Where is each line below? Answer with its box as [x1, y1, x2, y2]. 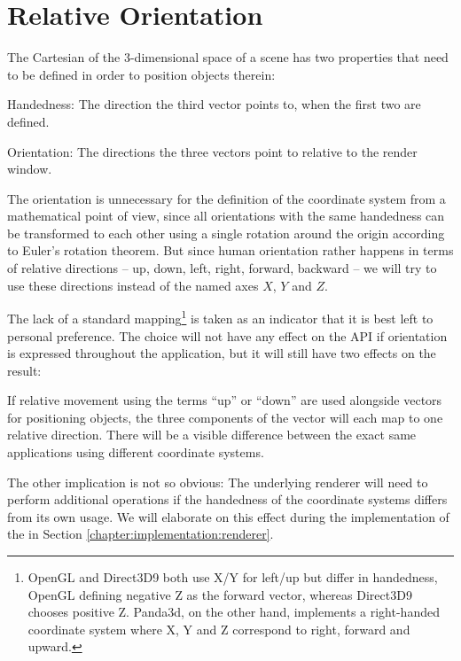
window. [7, 159, 52, 178]
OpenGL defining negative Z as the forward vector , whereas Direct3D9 [27, 585, 412, 603]
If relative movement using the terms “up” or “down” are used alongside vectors [7, 391, 442, 409]
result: [7, 361, 42, 379]
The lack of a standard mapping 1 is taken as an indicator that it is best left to [7, 307, 434, 327]
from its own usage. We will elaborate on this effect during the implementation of [7, 507, 449, 525]
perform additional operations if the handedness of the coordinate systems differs [7, 490, 448, 509]
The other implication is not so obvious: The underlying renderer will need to [7, 472, 428, 491]
